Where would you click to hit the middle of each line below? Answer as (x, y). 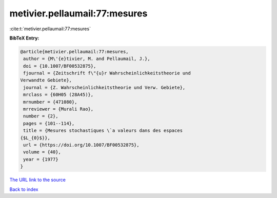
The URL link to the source (38, 180)
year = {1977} (41, 159)
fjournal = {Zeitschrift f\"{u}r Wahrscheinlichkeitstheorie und (107, 73)
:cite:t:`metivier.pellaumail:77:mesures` (50, 29)
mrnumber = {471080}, (50, 102)
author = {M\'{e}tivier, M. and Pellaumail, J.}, (87, 59)
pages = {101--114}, (49, 123)
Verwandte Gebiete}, (46, 80)
